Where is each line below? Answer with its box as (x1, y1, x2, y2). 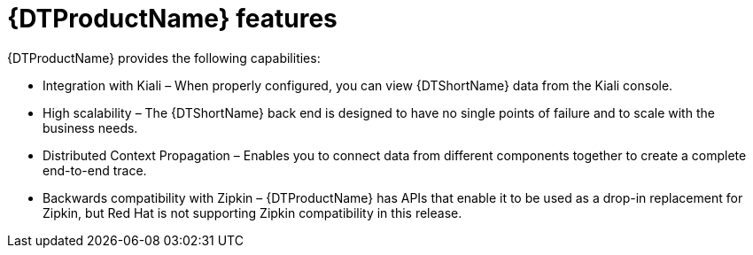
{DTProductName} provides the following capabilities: (7, 50, 321, 66)
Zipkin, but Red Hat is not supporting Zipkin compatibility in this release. (43, 205, 462, 220)
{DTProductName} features (7, 4, 338, 34)
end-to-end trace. (43, 162, 147, 178)
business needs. (43, 120, 138, 135)
